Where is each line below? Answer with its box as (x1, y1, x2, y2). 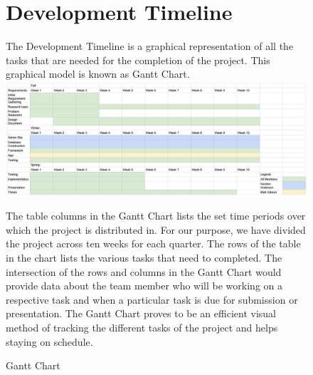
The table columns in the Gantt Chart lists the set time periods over (6, 208, 306, 223)
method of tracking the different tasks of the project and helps (6, 319, 278, 334)
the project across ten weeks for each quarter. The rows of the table (6, 236, 301, 251)
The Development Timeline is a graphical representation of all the (6, 38, 294, 53)
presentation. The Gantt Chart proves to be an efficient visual (6, 306, 276, 321)
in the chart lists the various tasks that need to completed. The (6, 250, 282, 264)
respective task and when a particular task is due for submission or (6, 292, 298, 307)
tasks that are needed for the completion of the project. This (6, 52, 270, 67)
